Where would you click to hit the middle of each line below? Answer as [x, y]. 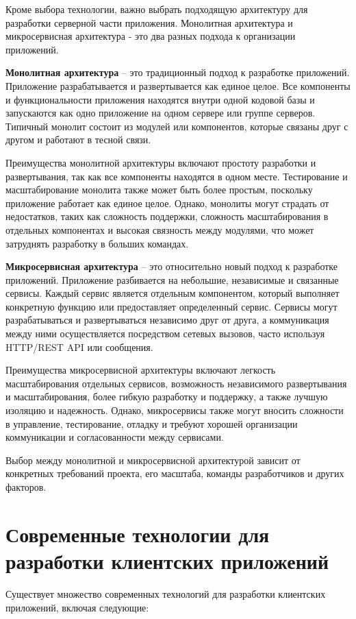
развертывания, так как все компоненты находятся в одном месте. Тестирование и [177, 176]
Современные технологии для [138, 534]
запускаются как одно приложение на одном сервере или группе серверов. [161, 113]
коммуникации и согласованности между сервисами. [115, 437]
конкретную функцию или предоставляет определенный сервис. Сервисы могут [171, 306]
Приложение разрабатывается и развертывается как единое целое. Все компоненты [178, 85]
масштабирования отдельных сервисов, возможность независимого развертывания [176, 383]
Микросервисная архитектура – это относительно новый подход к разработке [171, 266]
